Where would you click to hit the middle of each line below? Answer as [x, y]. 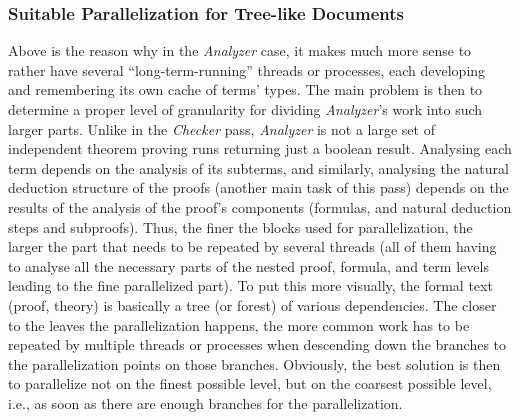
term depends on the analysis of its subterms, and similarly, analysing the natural [258, 167]
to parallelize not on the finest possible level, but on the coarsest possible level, [250, 383]
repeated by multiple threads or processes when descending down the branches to [257, 344]
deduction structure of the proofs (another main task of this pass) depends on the [258, 187]
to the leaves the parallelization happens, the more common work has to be [239, 324]
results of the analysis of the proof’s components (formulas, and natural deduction [260, 206]
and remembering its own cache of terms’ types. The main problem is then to [245, 89]
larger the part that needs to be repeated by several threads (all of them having [252, 246]
